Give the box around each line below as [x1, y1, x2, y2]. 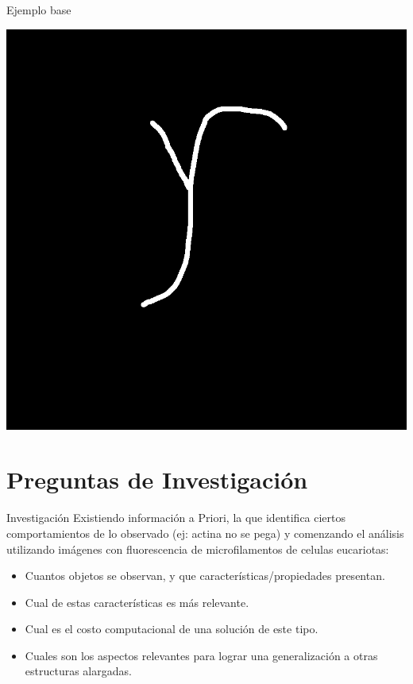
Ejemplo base [6, 2, 71, 17]
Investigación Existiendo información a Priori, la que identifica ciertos [6, 509, 346, 526]
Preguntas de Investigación [6, 463, 308, 496]
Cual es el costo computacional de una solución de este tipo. [25, 620, 318, 637]
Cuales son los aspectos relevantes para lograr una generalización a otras [25, 647, 378, 663]
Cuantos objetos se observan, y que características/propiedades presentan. [25, 567, 385, 584]
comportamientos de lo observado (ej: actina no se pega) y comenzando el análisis [6, 524, 404, 541]
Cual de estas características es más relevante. [25, 593, 249, 610]
